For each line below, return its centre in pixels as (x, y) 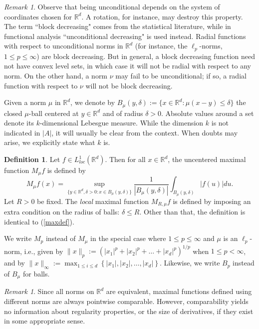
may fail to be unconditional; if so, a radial (181, 76)
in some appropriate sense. (45, 321)
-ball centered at (54, 113)
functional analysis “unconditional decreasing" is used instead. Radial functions (125, 36)
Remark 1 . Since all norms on (49, 291)
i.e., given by (44, 251)
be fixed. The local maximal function (93, 201)
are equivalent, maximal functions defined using (179, 291)
